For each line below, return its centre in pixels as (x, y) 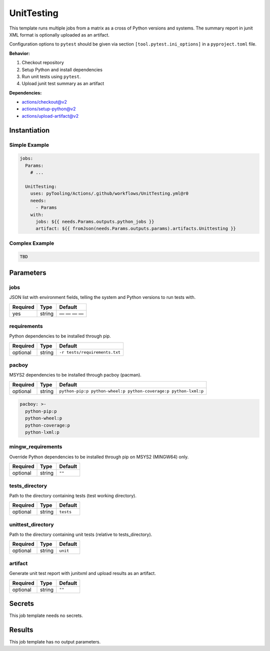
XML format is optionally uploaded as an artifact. (59, 35)
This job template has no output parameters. (55, 642)
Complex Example (32, 243)
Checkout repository (43, 63)
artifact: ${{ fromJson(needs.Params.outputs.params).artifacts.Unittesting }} (136, 229)
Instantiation (29, 130)
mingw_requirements (36, 447)
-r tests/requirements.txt (90, 352)
